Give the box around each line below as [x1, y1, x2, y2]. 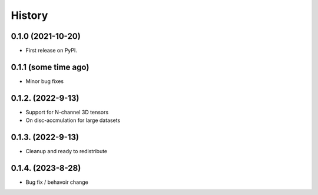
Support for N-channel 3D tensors [25, 108, 109, 115]
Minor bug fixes [25, 77, 64, 85]
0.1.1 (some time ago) [11, 62, 90, 72]
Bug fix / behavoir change [25, 179, 88, 186]
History [11, 9, 48, 22]
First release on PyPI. [25, 47, 78, 54]
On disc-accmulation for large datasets [25, 117, 121, 124]
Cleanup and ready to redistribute [25, 148, 108, 155]
